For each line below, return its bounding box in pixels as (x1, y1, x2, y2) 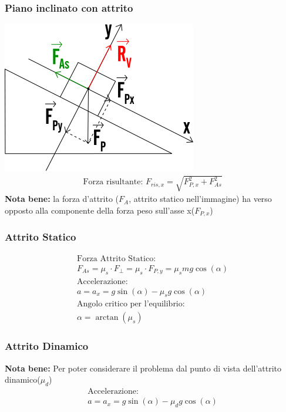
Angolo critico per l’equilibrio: (76, 300, 185, 309)
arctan (95, 313, 119, 322)
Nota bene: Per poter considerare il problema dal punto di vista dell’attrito (5, 362, 282, 374)
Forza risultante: (83, 178, 143, 187)
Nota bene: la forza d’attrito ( (5, 193, 119, 205)
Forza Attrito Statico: (76, 254, 156, 263)
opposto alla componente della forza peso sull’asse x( (5, 204, 195, 216)
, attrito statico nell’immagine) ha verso (129, 193, 272, 205)
